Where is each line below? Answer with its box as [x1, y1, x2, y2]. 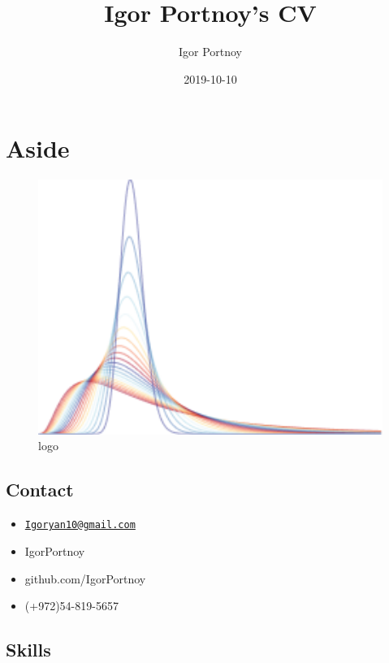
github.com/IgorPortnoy [24, 570, 146, 587]
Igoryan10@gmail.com [24, 519, 136, 531]
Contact [6, 477, 74, 502]
